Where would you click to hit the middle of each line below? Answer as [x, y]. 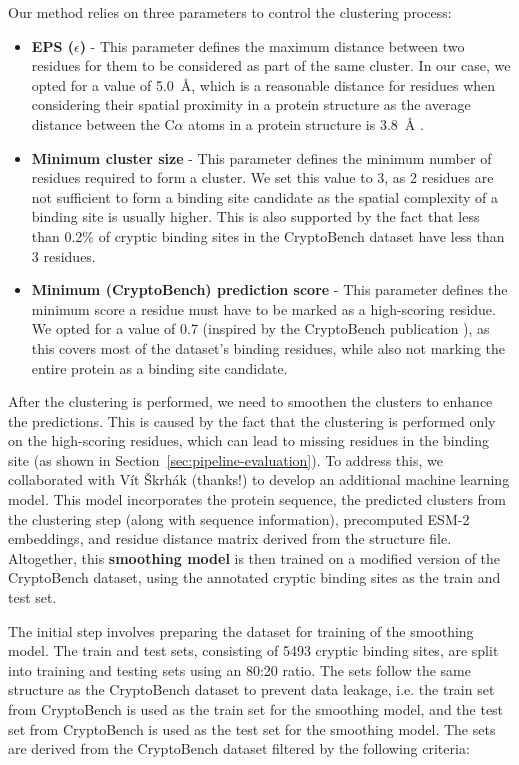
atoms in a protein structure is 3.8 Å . [306, 123]
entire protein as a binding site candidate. [159, 367]
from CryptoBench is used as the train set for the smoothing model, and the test [256, 709]
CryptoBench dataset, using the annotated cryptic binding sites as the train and [254, 577]
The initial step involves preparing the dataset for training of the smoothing [241, 630]
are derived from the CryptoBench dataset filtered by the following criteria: [239, 748]
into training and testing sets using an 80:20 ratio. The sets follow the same [239, 669]
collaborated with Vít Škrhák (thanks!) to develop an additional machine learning [259, 479]
